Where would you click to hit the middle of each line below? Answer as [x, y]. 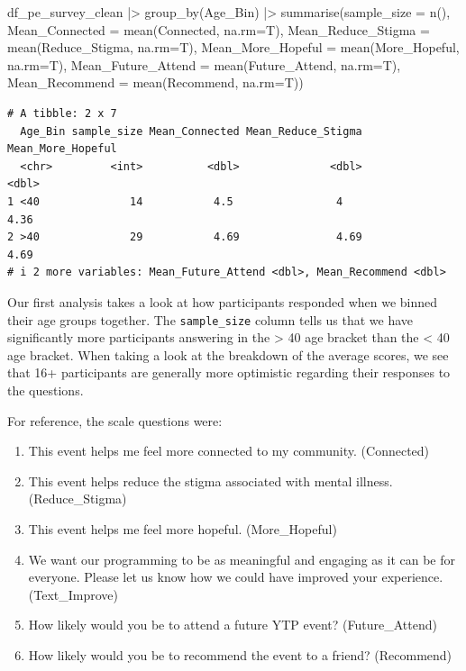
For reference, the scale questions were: [115, 420]
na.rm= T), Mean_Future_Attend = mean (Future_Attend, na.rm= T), [204, 64]
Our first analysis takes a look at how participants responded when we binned [223, 301]
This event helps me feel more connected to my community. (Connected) [229, 451]
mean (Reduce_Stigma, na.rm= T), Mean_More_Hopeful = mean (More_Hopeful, [233, 47]
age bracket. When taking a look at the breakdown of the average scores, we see [228, 354]
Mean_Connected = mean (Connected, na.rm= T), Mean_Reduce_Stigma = [219, 29]
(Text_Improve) [73, 594]
